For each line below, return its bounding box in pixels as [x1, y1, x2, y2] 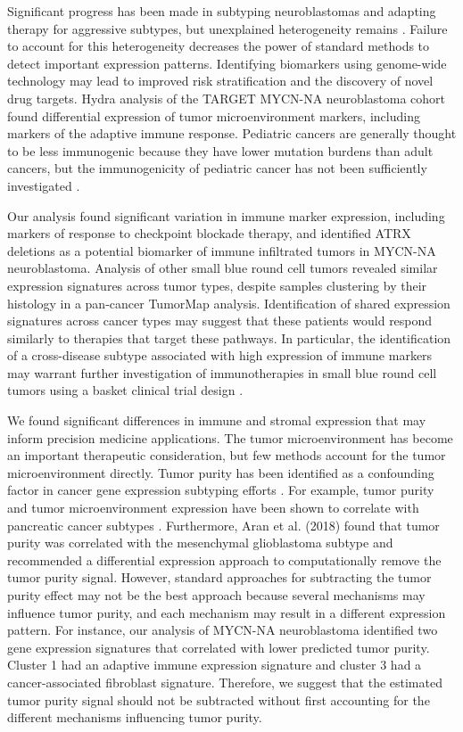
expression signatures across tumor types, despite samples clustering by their [7, 276, 427, 294]
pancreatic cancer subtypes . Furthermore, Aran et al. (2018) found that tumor [7, 515, 440, 534]
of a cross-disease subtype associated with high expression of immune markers [7, 346, 433, 365]
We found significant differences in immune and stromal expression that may [7, 411, 426, 430]
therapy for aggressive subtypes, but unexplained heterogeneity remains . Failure [7, 19, 448, 37]
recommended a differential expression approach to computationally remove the [7, 550, 442, 569]
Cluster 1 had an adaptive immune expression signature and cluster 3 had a [7, 655, 422, 674]
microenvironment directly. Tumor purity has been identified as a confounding [7, 463, 434, 481]
